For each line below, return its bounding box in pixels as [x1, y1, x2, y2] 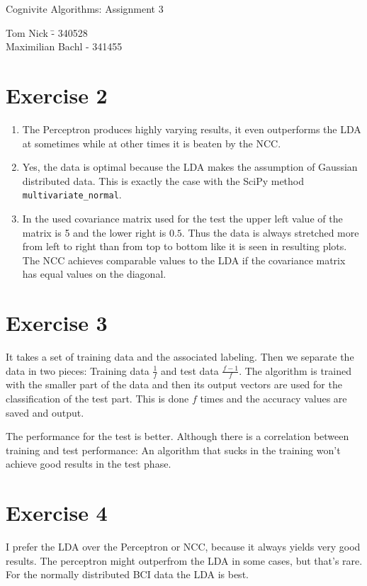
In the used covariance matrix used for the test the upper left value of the [22, 210, 343, 225]
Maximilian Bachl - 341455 [6, 39, 123, 54]
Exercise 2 [6, 80, 108, 109]
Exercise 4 [6, 498, 108, 527]
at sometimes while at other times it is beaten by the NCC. [22, 135, 281, 150]
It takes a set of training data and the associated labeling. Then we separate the [6, 349, 354, 364]
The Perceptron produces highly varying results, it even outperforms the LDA [22, 121, 361, 136]
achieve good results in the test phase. [6, 456, 171, 471]
